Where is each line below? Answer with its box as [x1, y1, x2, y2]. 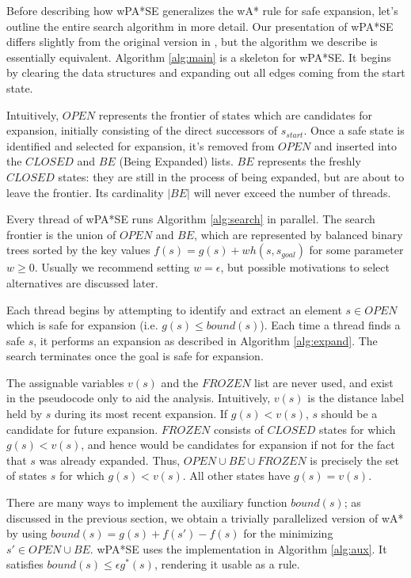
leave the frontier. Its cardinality [6, 184, 164, 200]
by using [6, 525, 48, 542]
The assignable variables [6, 374, 124, 390]
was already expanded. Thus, [39, 451, 181, 468]
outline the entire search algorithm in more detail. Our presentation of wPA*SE [6, 17, 394, 34]
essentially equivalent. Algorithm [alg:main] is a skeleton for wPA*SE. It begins [6, 48, 391, 65]
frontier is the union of [6, 226, 116, 242]
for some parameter [309, 241, 404, 258]
